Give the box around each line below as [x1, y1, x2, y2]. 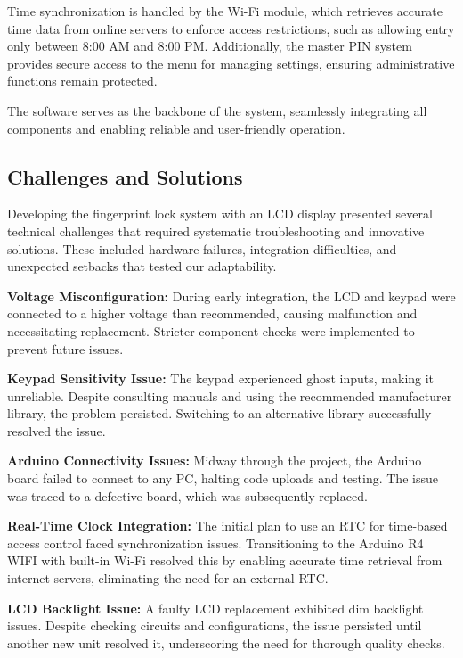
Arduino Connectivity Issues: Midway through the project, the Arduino [7, 451, 422, 470]
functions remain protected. [7, 71, 158, 90]
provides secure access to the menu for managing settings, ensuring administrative [7, 53, 455, 72]
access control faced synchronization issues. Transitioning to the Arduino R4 [7, 533, 424, 552]
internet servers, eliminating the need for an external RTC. [7, 569, 329, 588]
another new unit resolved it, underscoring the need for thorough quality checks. [7, 633, 445, 652]
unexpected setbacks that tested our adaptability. [7, 257, 277, 276]
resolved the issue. [7, 421, 106, 440]
